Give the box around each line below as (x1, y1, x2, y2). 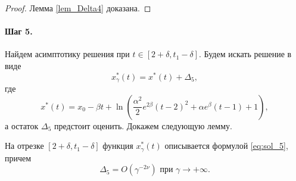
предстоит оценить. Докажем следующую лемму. (54, 119, 232, 132)
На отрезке (5, 139, 44, 152)
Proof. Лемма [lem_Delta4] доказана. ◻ (5, 2, 151, 14)
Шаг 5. (5, 25, 33, 38)
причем (5, 151, 32, 164)
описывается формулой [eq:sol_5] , (164, 139, 288, 152)
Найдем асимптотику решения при (5, 48, 130, 60)
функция (102, 139, 133, 152)
